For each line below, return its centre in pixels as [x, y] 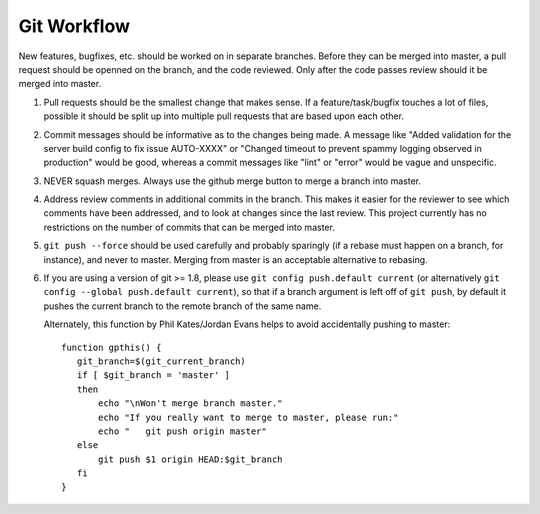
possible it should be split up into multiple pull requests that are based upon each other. [224, 116]
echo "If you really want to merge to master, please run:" [248, 417]
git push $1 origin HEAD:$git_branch [191, 459]
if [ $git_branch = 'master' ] [153, 375]
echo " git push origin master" [182, 431]
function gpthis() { [111, 347]
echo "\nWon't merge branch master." [191, 403]
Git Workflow [74, 26]
